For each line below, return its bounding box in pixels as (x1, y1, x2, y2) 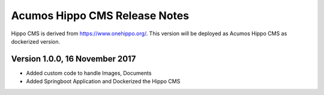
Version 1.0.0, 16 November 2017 (11, 54, 136, 64)
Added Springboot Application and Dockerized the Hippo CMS (26, 78, 181, 85)
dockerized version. (11, 38, 60, 45)
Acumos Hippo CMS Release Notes (11, 9, 189, 22)
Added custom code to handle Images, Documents (26, 69, 152, 76)
